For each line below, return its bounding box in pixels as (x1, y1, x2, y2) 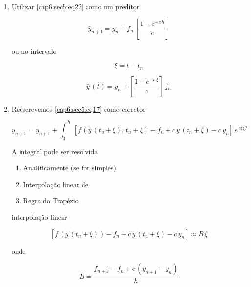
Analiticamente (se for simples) (23, 163, 117, 173)
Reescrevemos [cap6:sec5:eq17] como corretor (11, 103, 146, 114)
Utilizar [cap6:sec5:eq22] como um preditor (11, 1, 140, 11)
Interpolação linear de (23, 179, 89, 189)
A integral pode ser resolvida (11, 146, 98, 156)
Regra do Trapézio (23, 195, 79, 206)
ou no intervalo (11, 46, 57, 56)
